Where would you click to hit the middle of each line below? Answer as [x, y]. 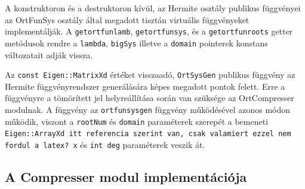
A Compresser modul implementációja [126, 176]
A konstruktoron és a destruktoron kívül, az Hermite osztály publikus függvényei [153, 8]
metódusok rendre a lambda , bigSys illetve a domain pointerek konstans [136, 42]
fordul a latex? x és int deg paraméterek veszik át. [105, 144]
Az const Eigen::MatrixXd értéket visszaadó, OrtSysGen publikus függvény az [150, 75]
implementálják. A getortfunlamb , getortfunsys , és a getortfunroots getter [149, 31]
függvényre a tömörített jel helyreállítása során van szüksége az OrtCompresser [150, 98]
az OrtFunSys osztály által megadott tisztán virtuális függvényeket [127, 19]
